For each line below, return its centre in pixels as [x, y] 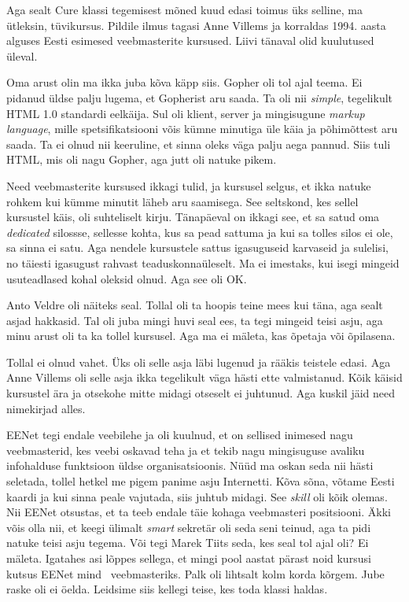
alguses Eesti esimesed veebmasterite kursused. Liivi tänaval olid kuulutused [190, 41]
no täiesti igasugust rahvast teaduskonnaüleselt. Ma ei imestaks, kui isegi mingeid [203, 262]
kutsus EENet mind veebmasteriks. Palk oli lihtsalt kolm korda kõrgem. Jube [195, 573]
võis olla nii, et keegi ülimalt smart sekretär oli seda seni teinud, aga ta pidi [189, 527]
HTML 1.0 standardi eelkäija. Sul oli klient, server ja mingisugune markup [186, 113]
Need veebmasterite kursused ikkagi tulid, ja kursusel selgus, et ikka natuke [189, 185]
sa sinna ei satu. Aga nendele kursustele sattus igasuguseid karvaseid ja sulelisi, [197, 247]
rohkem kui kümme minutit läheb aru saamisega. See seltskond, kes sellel [182, 201]
